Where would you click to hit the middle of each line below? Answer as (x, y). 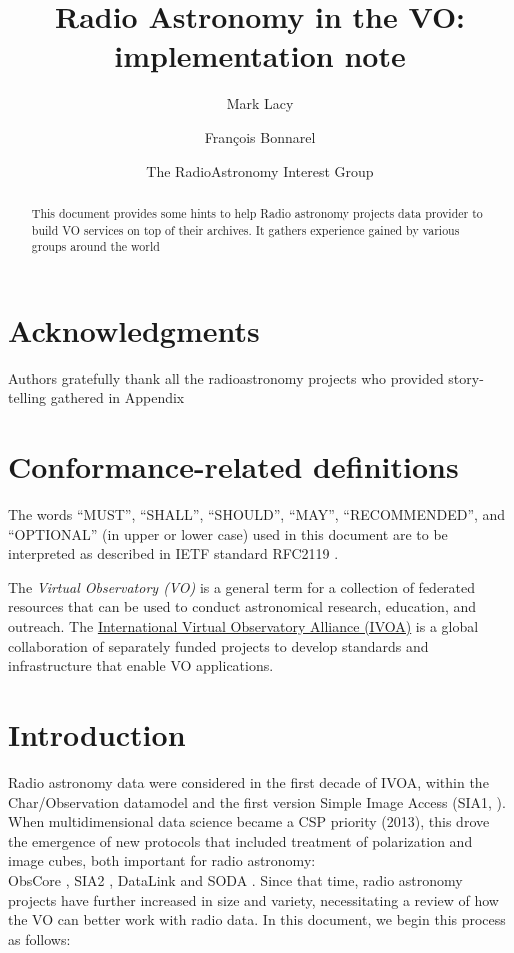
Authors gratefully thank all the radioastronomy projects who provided (226, 377)
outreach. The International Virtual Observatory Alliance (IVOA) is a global (243, 626)
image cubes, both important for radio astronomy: (162, 860)
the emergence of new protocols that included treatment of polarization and (240, 840)
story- (466, 377)
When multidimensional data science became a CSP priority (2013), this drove (249, 821)
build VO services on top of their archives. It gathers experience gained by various (245, 229)
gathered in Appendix (117, 397)
